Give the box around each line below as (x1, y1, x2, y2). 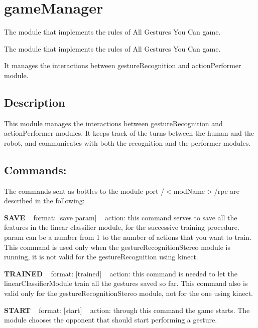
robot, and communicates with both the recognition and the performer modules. (4, 137, 251, 148)
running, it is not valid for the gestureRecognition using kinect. (4, 251, 198, 262)
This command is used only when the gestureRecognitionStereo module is (4, 241, 230, 252)
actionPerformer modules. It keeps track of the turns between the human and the (4, 128, 254, 138)
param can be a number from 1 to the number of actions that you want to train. (4, 232, 251, 242)
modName (173, 185, 205, 196)
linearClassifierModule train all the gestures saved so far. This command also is (4, 278, 248, 288)
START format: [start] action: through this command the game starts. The (4, 304, 250, 315)
